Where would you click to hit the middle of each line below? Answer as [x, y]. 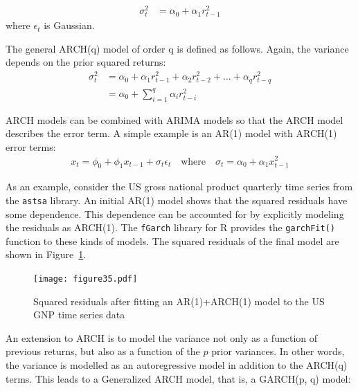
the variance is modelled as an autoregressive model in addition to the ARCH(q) [177, 365]
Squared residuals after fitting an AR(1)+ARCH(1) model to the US [179, 301]
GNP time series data [79, 315]
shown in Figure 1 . [46, 254]
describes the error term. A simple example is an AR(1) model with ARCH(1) [171, 133]
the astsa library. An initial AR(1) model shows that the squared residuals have [177, 200]
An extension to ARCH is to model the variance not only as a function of [162, 337]
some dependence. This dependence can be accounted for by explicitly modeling [175, 213]
